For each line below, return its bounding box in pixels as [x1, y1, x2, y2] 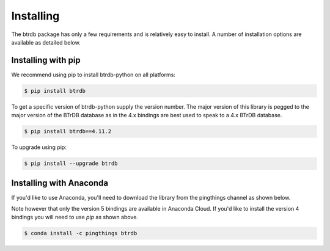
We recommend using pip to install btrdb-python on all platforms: [11, 71, 175, 78]
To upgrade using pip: [11, 144, 67, 151]
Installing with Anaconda [11, 178, 109, 188]
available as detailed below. [11, 38, 81, 46]
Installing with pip [11, 55, 81, 65]
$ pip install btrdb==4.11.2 [24, 128, 112, 135]
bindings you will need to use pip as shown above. [11, 214, 139, 221]
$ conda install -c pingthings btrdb [24, 230, 137, 237]
